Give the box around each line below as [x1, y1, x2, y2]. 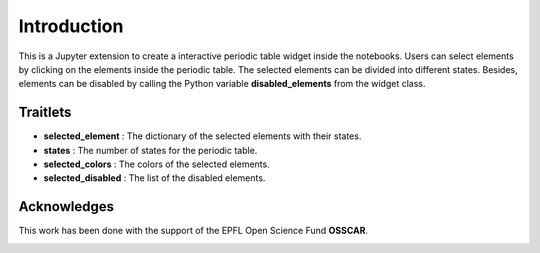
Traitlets [18, 104, 72, 121]
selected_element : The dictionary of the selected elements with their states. [43, 130, 362, 142]
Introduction [18, 15, 124, 37]
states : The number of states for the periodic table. [43, 144, 258, 156]
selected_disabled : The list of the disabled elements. [43, 172, 266, 184]
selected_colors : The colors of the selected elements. [43, 158, 270, 170]
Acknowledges [18, 198, 115, 215]
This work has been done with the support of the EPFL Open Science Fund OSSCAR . [18, 225, 369, 237]
